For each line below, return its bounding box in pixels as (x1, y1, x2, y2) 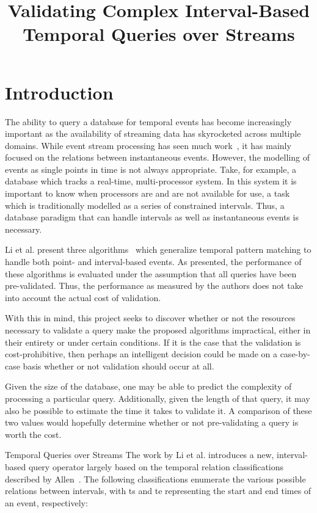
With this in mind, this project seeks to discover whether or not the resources (5, 311, 296, 324)
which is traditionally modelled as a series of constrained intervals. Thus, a (5, 198, 285, 211)
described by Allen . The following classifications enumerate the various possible (5, 472, 306, 485)
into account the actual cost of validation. (5, 291, 161, 304)
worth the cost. (5, 428, 62, 440)
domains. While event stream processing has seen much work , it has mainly (5, 139, 291, 151)
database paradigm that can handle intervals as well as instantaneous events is (5, 211, 299, 224)
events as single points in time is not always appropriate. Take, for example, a (5, 162, 296, 175)
